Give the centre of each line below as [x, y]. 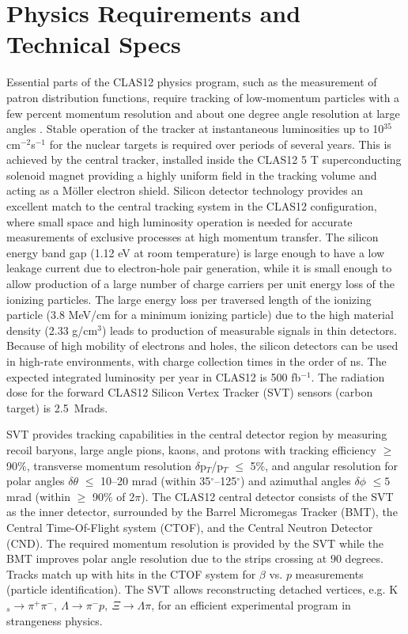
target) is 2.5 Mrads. [57, 407]
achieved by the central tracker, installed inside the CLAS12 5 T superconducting [204, 159]
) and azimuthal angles [296, 481]
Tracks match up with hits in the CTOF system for [131, 573]
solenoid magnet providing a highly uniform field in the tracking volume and [192, 175]
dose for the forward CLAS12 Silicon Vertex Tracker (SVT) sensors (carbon [190, 392]
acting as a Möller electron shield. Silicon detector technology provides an [185, 190]
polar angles [36, 481]
